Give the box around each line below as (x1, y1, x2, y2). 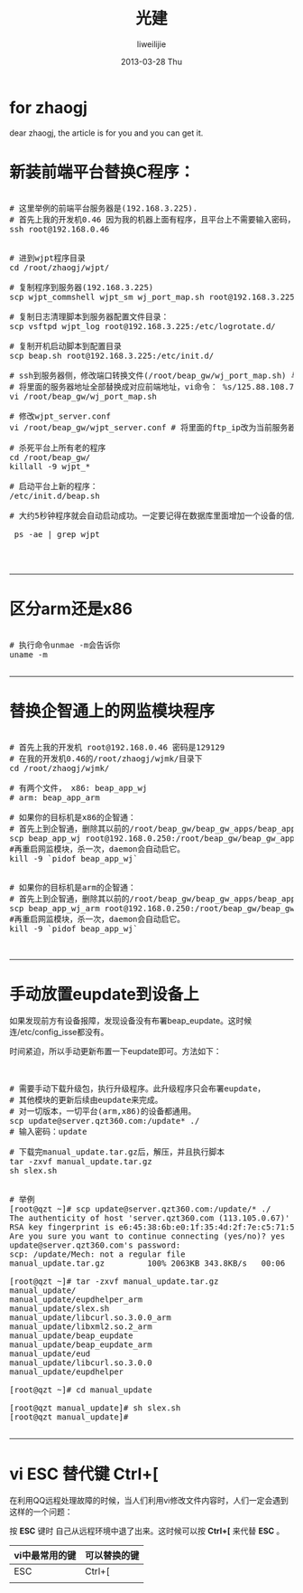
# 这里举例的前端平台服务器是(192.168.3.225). (9, 203, 198, 213)
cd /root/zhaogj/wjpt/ (9, 262, 110, 272)
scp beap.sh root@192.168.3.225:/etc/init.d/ (9, 350, 215, 361)
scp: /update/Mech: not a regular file (9, 1249, 186, 1259)
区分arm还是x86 (9, 599, 133, 619)
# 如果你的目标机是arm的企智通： (9, 882, 137, 892)
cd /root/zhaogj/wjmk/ (9, 763, 110, 773)
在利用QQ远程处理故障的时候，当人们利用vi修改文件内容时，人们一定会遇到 (9, 1495, 289, 1506)
